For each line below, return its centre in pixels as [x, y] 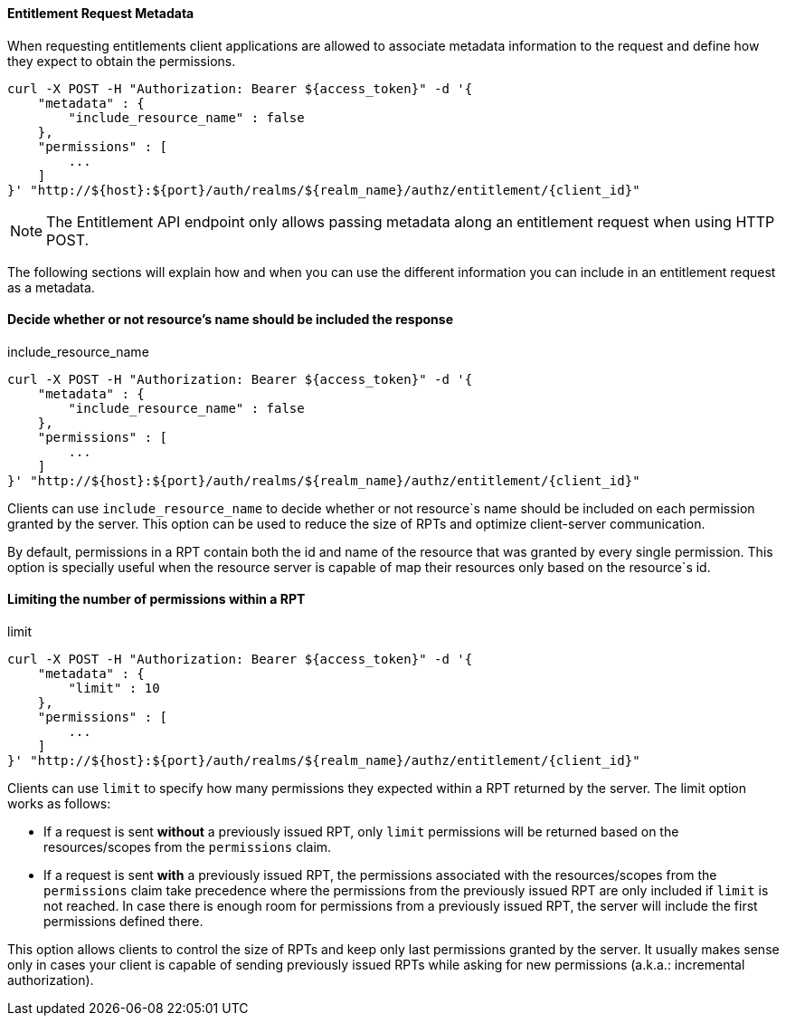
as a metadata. [51, 287]
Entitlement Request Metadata [101, 13]
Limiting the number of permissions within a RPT [156, 599]
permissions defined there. [123, 922]
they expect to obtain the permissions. [122, 61]
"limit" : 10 [114, 688]
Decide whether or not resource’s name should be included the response [231, 320]
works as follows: [59, 804]
